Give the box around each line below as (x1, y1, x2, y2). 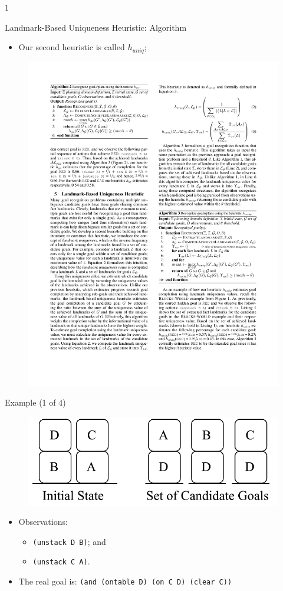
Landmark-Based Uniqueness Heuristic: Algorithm (5, 21, 187, 33)
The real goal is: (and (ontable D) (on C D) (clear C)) (18, 575, 232, 587)
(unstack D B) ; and (32, 535, 106, 547)
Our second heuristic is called (18, 41, 125, 53)
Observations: (18, 515, 68, 528)
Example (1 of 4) (5, 396, 66, 409)
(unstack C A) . (32, 555, 90, 567)
